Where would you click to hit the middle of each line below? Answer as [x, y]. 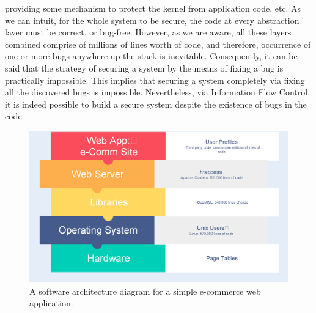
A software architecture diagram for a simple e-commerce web [145, 291]
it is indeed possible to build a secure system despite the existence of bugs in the [156, 104]
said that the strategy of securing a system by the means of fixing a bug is [144, 68]
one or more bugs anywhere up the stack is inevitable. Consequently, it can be [151, 56]
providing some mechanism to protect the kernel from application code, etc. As [153, 8]
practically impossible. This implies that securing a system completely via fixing [155, 80]
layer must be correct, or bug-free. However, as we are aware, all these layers [148, 32]
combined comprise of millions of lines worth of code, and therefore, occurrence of [158, 44]
